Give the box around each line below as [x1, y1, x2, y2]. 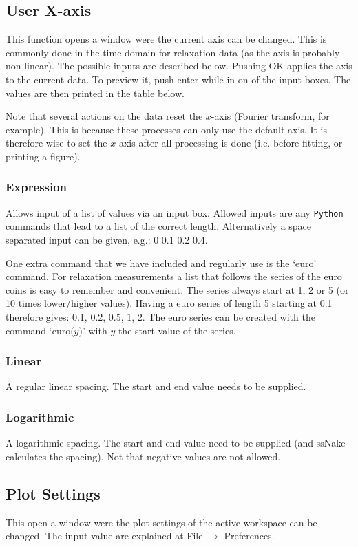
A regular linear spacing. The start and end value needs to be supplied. [6, 379, 306, 394]
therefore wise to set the [6, 136, 107, 150]
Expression [6, 178, 67, 195]
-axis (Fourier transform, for [211, 109, 330, 123]
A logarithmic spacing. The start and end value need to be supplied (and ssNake [6, 436, 346, 450]
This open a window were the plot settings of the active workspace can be [6, 515, 317, 529]
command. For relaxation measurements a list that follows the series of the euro [6, 269, 342, 283]
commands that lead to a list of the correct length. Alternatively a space [6, 219, 312, 233]
